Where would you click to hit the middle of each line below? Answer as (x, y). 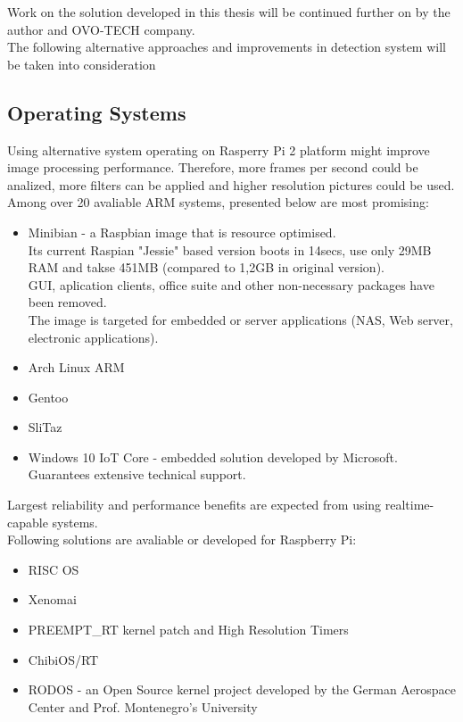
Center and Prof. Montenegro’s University (143, 706)
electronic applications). (93, 337)
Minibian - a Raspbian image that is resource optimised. (182, 232)
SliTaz (45, 427)
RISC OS (54, 569)
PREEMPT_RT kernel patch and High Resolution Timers (188, 630)
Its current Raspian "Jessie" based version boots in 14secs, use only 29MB (230, 249)
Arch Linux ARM (76, 367)
